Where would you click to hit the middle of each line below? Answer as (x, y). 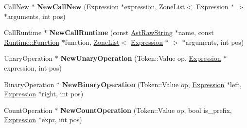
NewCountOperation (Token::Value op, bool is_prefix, (146, 110)
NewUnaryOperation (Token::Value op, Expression (141, 58)
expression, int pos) (33, 67)
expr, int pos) (62, 119)
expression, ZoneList (155, 6)
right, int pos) (62, 94)
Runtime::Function (32, 42)
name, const (196, 32)
